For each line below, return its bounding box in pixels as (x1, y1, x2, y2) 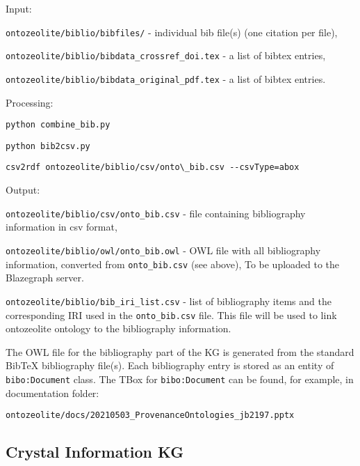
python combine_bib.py (6, 120, 111, 130)
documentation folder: (6, 385, 99, 400)
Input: (6, 1, 32, 15)
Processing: (6, 95, 54, 109)
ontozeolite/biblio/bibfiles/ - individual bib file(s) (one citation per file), (6, 24, 338, 39)
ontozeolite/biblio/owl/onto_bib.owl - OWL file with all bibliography (6, 242, 321, 257)
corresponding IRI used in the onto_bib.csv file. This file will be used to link (6, 307, 337, 322)
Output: (6, 182, 40, 197)
